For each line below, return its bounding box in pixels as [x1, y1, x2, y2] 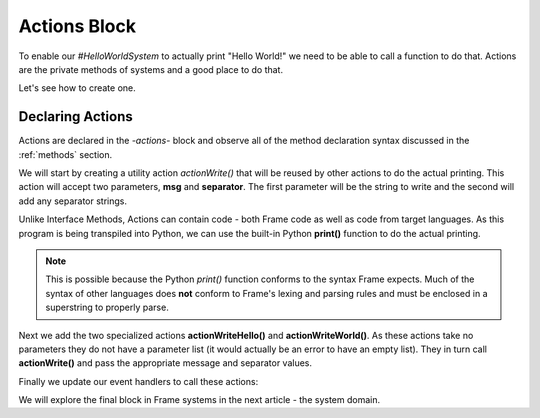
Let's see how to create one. [18, 82, 137, 94]
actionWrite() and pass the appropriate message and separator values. [18, 357, 313, 369]
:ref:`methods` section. [18, 148, 113, 160]
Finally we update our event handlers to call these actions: [18, 375, 259, 387]
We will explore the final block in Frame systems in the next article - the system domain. [18, 394, 380, 406]
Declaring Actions [18, 108, 134, 125]
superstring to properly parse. [45, 301, 169, 314]
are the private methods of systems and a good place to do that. [18, 63, 284, 75]
